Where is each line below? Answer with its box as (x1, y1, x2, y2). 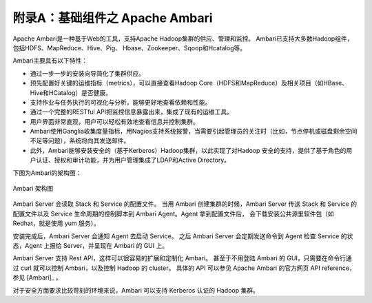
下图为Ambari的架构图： (12, 169, 82, 177)
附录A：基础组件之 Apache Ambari (12, 10, 213, 25)
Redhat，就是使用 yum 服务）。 (12, 219, 100, 227)
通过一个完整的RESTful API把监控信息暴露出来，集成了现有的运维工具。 (30, 107, 234, 116)
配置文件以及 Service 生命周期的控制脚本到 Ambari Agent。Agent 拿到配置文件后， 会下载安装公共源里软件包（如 (12, 209, 334, 218)
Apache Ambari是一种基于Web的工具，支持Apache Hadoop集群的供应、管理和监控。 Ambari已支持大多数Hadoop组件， (12, 34, 353, 43)
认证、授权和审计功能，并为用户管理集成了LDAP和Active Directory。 (35, 156, 231, 165)
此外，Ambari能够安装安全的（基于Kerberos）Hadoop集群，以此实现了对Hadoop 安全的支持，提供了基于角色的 (30, 146, 347, 154)
